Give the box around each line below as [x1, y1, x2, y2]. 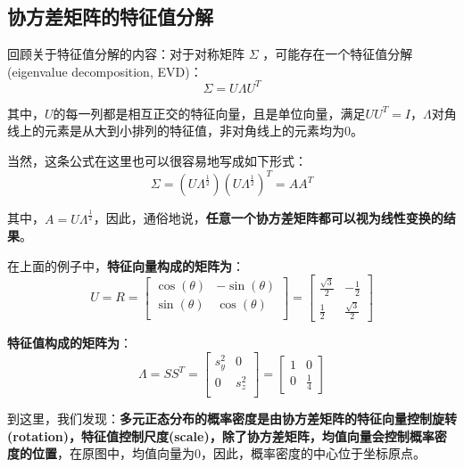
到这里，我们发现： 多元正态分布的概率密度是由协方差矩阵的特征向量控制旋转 [7, 409, 457, 428]
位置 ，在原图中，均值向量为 [31, 444, 195, 463]
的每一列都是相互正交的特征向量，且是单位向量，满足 [53, 103, 366, 122]
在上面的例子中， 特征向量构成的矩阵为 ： [7, 256, 244, 275]
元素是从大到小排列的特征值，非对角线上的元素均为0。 [44, 121, 363, 140]
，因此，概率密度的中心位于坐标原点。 [201, 444, 426, 463]
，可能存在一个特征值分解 [262, 45, 413, 63]
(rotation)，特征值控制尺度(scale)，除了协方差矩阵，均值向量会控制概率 [7, 426, 435, 445]
